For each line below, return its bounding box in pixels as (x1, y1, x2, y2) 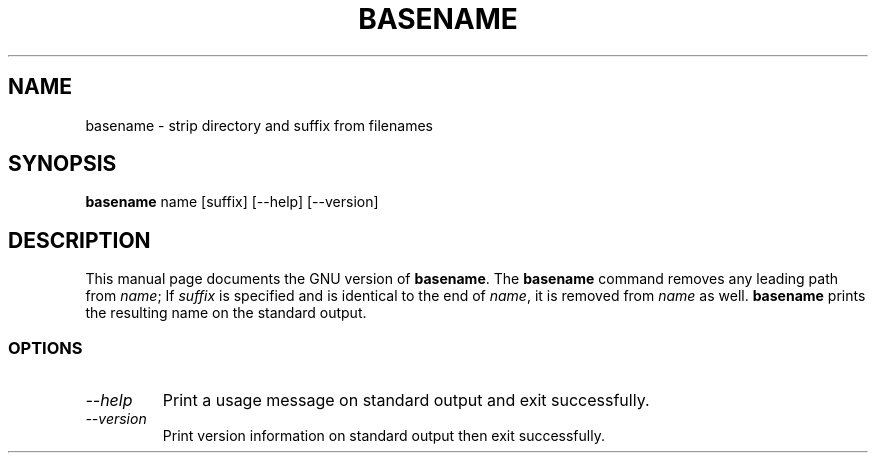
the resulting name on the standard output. (85, 304, 367, 322)
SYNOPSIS (8, 151, 117, 177)
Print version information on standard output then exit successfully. (162, 427, 605, 445)
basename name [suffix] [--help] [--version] (85, 193, 379, 211)
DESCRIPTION (8, 227, 151, 253)
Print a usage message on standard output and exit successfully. (162, 390, 650, 411)
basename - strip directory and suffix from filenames (85, 116, 433, 134)
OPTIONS (8, 337, 83, 358)
